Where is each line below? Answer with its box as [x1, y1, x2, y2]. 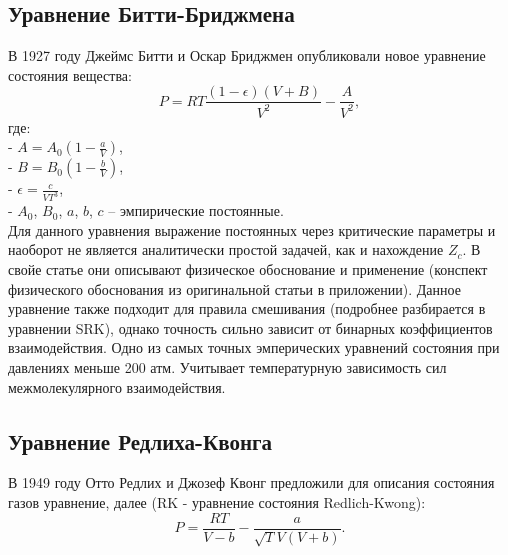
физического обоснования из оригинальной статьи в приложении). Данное [8, 278, 461, 299]
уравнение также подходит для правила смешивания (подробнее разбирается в [8, 298, 486, 319]
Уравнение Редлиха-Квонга [8, 425, 273, 456]
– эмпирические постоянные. [108, 200, 284, 221]
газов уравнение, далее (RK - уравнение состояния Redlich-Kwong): [8, 492, 426, 512]
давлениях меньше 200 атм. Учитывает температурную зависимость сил [8, 357, 447, 378]
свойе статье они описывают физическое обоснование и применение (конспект [8, 259, 488, 280]
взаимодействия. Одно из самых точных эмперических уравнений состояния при [8, 337, 500, 358]
